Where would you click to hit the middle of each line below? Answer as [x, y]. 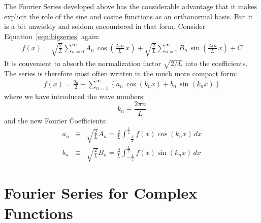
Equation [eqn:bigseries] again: [52, 36]
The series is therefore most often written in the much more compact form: [121, 73]
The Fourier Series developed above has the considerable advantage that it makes [131, 6]
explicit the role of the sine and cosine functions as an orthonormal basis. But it [128, 16]
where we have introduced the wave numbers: [75, 96]
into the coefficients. [216, 63]
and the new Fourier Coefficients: [56, 121]
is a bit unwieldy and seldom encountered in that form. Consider [105, 26]
